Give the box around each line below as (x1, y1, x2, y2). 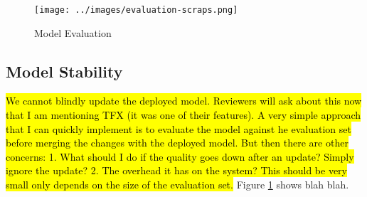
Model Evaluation (34, 25, 112, 40)
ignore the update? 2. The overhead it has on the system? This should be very (6, 163, 347, 178)
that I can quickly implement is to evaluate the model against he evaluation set (6, 121, 351, 136)
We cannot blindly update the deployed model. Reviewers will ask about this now (6, 93, 362, 108)
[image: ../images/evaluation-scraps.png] (34, 5, 238, 15)
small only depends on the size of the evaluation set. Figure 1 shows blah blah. (6, 177, 349, 192)
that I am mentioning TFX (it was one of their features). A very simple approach (6, 107, 361, 122)
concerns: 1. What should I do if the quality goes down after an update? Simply (6, 149, 354, 164)
